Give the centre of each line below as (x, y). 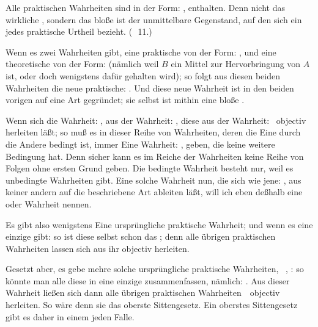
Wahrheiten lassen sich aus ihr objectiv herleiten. (98, 248)
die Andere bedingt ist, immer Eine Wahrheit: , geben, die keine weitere (140, 144)
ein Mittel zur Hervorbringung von (236, 64)
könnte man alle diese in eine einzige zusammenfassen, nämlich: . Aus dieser (148, 280)
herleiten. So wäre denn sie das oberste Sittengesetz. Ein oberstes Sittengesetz (152, 305)
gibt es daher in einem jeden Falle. (70, 316)
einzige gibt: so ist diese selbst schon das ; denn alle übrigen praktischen (141, 236)
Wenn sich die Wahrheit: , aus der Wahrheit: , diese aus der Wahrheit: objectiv (156, 120)
